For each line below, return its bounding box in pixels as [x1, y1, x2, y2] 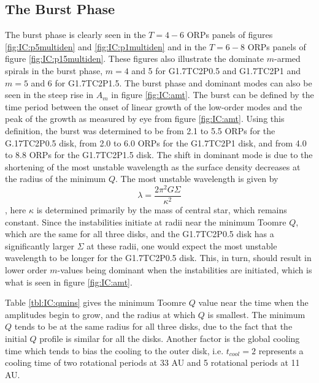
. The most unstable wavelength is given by [115, 172, 279, 185]
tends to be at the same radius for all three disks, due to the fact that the [14, 320, 293, 333]
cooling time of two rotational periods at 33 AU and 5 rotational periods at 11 [5, 356, 300, 369]
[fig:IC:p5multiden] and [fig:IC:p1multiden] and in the [5, 40, 207, 53]
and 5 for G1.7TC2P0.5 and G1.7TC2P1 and [131, 64, 301, 77]
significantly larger [5, 239, 74, 252]
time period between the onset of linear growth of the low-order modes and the [5, 100, 302, 113]
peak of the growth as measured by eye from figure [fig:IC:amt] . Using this [5, 112, 285, 125]
